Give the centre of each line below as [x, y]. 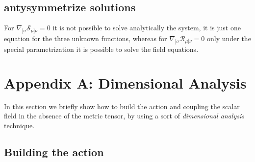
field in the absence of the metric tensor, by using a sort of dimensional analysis [124, 116]
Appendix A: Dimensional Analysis [125, 82]
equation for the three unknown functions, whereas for [86, 38]
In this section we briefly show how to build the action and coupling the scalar [122, 106]
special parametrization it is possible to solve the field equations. [101, 49]
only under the [229, 38]
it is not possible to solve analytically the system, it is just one [147, 28]
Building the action [54, 151]
